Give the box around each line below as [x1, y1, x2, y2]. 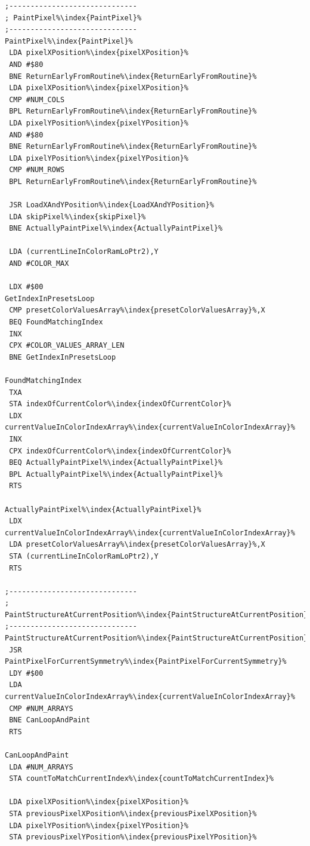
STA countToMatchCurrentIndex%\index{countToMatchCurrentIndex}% [9, 774, 274, 783]
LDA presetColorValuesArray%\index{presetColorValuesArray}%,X [9, 540, 265, 549]
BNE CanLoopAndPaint [9, 716, 91, 725]
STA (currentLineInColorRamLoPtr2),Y [9, 551, 159, 560]
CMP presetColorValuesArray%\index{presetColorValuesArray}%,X [9, 306, 265, 315]
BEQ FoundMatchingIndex [9, 318, 103, 327]
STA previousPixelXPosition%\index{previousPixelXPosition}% [9, 809, 257, 818]
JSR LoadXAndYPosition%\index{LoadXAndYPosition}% [9, 201, 214, 210]
